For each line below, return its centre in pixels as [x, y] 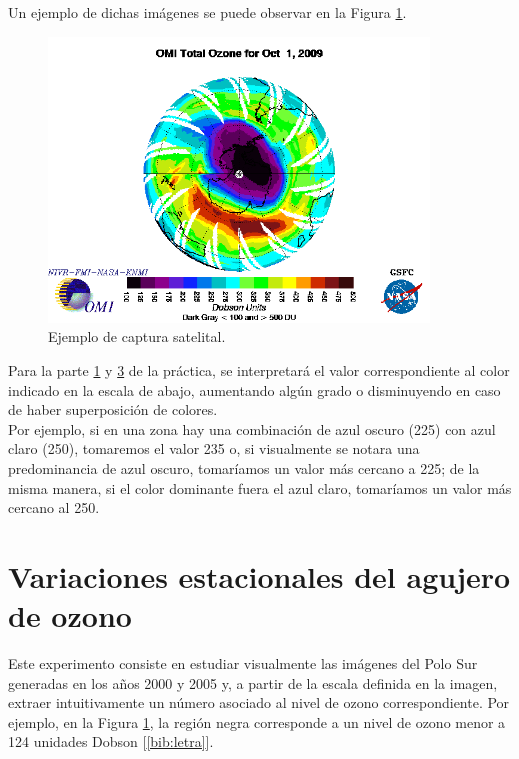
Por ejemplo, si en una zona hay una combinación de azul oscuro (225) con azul [252, 428]
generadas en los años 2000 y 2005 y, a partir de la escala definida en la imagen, [253, 682]
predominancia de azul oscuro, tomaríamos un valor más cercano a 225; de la [244, 467]
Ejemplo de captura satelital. [137, 336]
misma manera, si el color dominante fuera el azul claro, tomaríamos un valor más [260, 487]
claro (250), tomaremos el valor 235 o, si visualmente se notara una [214, 448]
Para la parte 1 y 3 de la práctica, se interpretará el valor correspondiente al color [259, 369]
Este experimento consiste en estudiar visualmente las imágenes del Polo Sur [243, 663]
